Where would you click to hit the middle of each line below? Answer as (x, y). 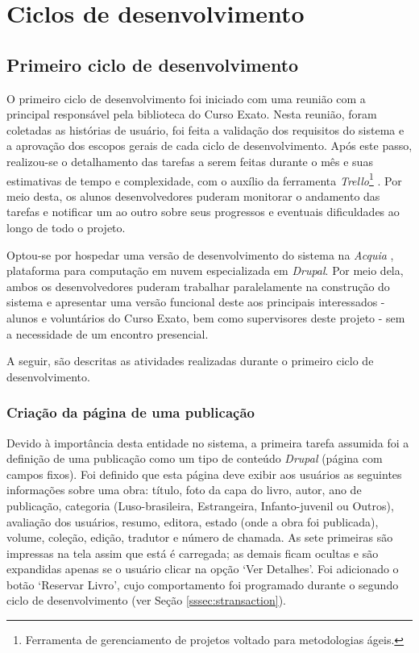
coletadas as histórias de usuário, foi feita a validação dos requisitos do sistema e (205, 129)
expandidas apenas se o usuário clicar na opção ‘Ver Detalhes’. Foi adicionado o (203, 569)
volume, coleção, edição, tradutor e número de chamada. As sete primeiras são (200, 537)
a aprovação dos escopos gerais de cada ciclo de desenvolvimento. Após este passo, (209, 146)
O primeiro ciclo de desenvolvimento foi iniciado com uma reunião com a (186, 98)
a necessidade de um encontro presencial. (108, 333)
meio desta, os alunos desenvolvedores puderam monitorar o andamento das (193, 195)
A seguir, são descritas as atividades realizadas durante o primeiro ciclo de (190, 361)
